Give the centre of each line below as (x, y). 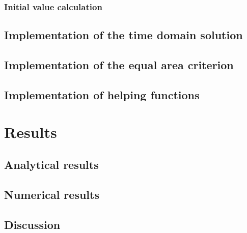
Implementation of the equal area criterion (119, 65)
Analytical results (51, 164)
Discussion (32, 224)
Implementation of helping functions (102, 94)
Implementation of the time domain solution (123, 35)
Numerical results (52, 194)
